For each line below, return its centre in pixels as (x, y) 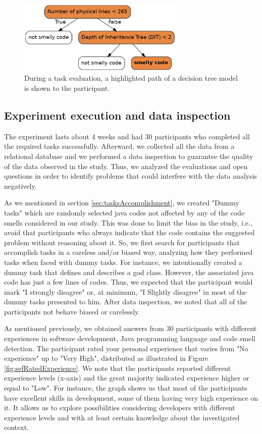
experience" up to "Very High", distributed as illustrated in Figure (106, 358)
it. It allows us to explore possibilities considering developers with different (120, 408)
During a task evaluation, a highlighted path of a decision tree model (131, 78)
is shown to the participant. (67, 88)
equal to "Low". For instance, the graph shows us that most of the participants (126, 388)
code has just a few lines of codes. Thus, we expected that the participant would (128, 282)
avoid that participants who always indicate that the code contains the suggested (129, 232)
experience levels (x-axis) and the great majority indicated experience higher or (127, 378)
